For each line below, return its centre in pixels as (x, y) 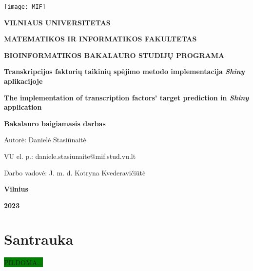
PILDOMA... (23, 262)
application (23, 107)
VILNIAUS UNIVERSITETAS (57, 22)
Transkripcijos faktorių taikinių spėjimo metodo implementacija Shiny (124, 71)
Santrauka (39, 239)
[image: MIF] (25, 7)
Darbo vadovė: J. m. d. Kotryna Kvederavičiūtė (75, 172)
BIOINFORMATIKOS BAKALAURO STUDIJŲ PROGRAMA (114, 55)
